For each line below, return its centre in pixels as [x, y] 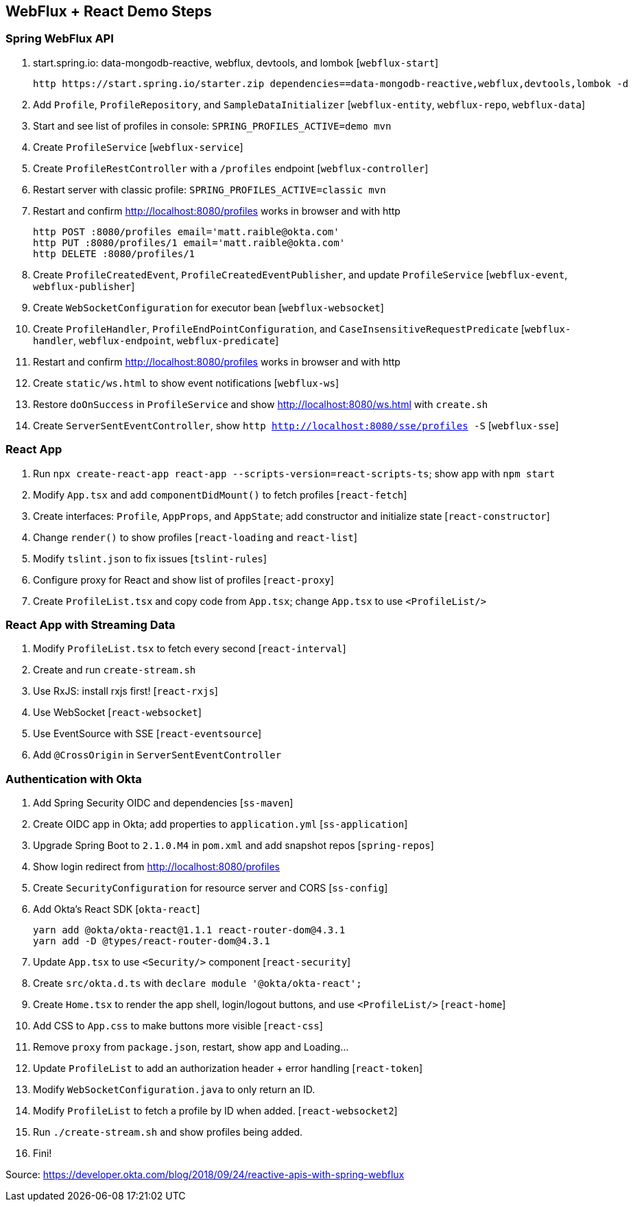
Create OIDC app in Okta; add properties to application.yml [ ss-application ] [220, 824]
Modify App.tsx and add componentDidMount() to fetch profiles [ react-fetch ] [220, 494]
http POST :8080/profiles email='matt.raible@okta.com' [186, 231]
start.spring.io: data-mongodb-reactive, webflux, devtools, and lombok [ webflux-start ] [236, 62]
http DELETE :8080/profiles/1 [114, 253]
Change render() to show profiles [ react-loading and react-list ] [195, 537]
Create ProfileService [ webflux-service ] [138, 147]
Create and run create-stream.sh [115, 670]
